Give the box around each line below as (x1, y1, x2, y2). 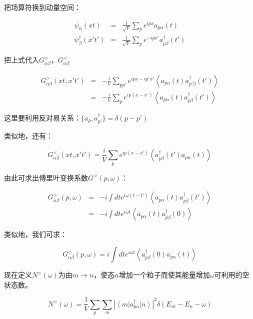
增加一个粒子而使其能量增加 (118, 269, 210, 280)
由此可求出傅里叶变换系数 (4, 172, 88, 182)
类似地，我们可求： (4, 229, 67, 239)
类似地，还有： (4, 130, 53, 141)
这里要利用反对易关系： (4, 112, 81, 122)
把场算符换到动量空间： (4, 2, 81, 12)
